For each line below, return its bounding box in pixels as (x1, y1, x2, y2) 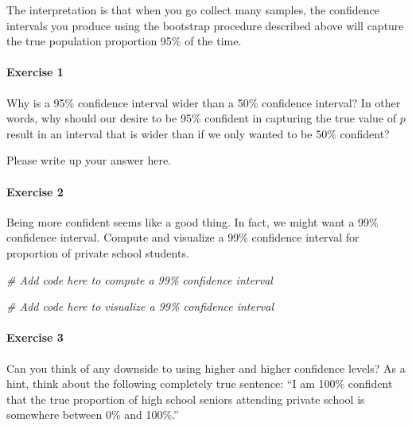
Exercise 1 (6, 64, 64, 80)
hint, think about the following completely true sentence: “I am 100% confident (6, 375, 393, 392)
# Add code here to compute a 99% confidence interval (6, 271, 273, 288)
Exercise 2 (6, 183, 64, 199)
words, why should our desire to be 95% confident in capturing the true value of (6, 110, 397, 126)
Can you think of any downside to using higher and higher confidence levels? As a (6, 359, 406, 376)
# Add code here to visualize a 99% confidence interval (6, 298, 274, 315)
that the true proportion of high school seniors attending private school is (6, 390, 365, 407)
